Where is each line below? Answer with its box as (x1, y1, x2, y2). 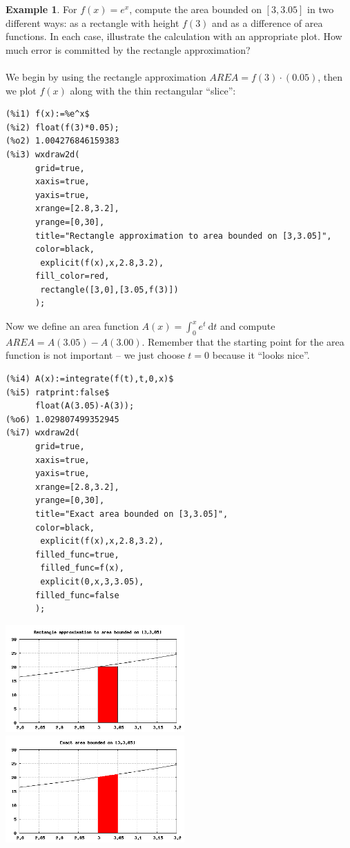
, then (318, 69, 343, 83)
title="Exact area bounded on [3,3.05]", (35, 509, 229, 519)
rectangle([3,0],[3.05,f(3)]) (40, 284, 179, 295)
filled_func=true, (35, 549, 119, 560)
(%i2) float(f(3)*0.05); (6, 122, 119, 132)
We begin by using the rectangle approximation (6, 69, 206, 83)
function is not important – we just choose (6, 348, 185, 362)
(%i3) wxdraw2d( (6, 149, 80, 159)
